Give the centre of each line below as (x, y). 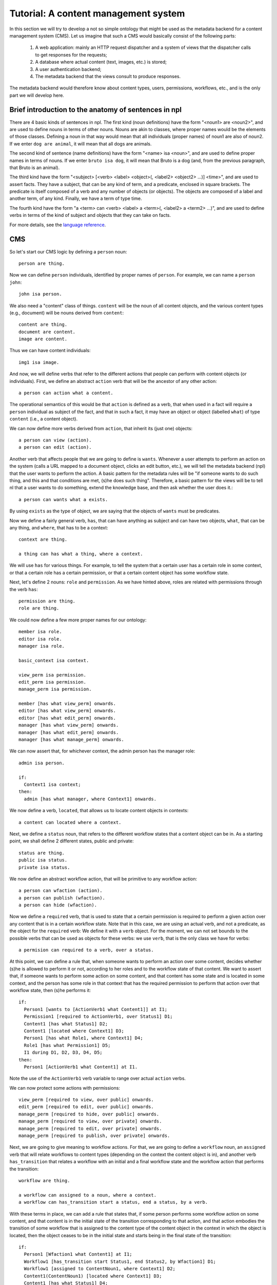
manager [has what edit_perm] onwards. (69, 732)
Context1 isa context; (52, 785)
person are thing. (42, 263)
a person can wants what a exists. (63, 499)
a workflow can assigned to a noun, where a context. (87, 1195)
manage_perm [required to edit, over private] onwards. (90, 1128)
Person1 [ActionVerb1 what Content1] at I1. (81, 1067)
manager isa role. (42, 646)
